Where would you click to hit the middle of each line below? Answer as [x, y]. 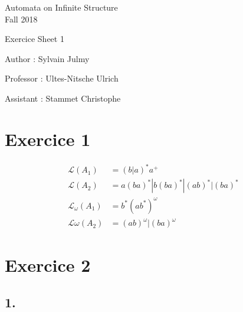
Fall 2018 [21, 19]
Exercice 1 [48, 139]
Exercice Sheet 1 [35, 39]
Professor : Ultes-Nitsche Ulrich [62, 78]
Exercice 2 [48, 264]
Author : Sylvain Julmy [47, 58]
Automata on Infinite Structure [61, 7]
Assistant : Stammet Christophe [63, 98]
